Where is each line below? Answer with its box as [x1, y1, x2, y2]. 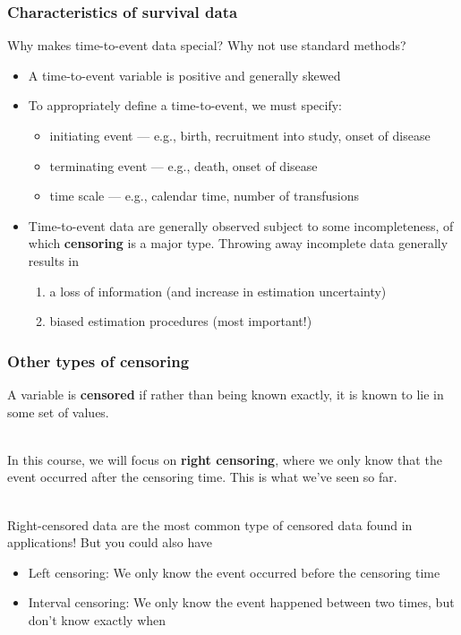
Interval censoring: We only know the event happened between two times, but [28, 593, 455, 612]
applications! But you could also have [7, 533, 213, 552]
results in [28, 251, 79, 270]
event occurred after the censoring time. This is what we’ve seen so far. [7, 468, 397, 486]
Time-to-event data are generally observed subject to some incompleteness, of [28, 216, 454, 235]
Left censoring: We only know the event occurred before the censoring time [28, 562, 440, 581]
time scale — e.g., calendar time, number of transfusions [49, 186, 359, 205]
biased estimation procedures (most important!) [49, 312, 312, 330]
